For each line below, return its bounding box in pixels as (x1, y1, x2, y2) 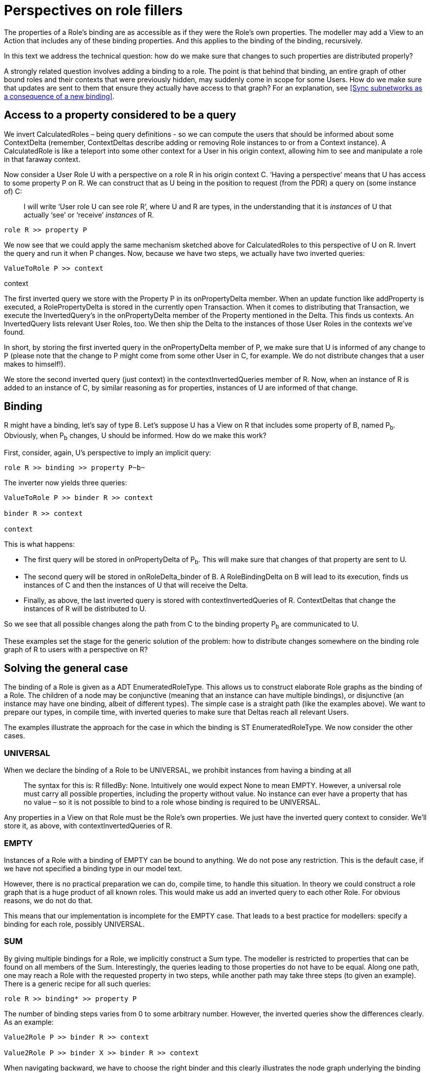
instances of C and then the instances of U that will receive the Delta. (24, 580, 248, 589)
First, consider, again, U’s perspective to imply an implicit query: (4, 448, 212, 457)
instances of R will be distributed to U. (24, 604, 147, 613)
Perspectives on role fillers (4, 2, 183, 19)
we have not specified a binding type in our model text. (4, 864, 183, 873)
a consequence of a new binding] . (4, 92, 115, 100)
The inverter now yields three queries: (4, 478, 127, 487)
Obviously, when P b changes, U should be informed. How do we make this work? (4, 431, 267, 442)
